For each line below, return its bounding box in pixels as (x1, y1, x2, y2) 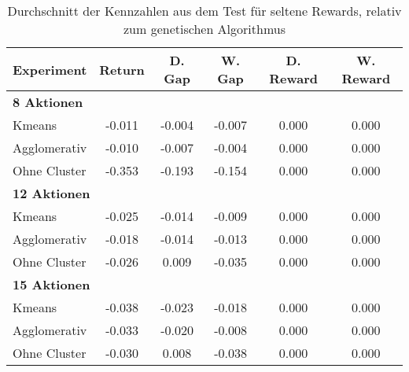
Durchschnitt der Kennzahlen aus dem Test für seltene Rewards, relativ (7, 2, 402, 20)
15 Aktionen (13, 275, 90, 293)
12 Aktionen (13, 184, 90, 202)
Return (99, 60, 145, 79)
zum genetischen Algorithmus (123, 20, 286, 38)
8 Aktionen (13, 93, 83, 111)
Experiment (13, 60, 87, 79)
